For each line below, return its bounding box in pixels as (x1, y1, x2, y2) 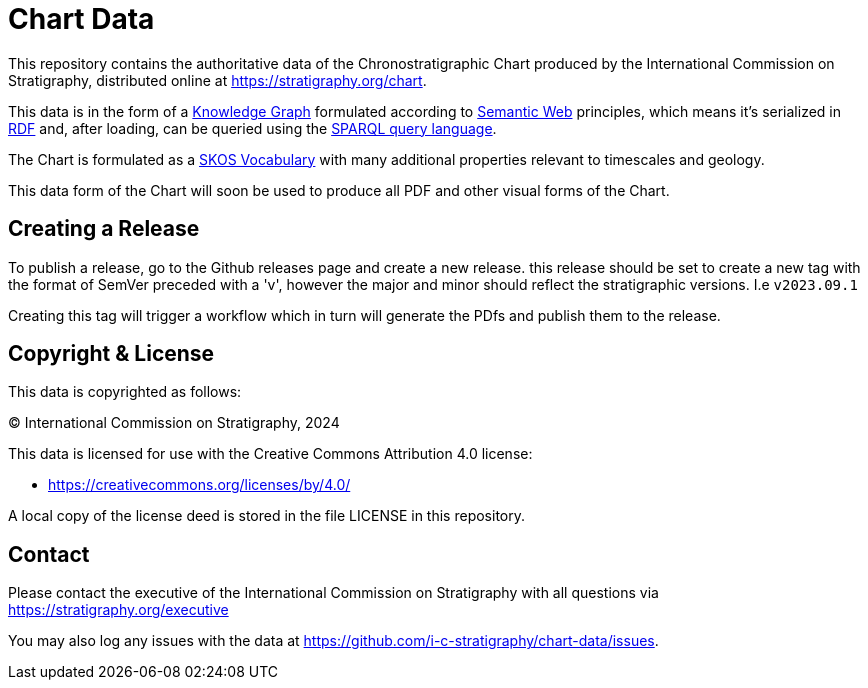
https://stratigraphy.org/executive (8, 601, 229, 619)
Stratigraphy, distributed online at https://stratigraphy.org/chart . (8, 71, 427, 89)
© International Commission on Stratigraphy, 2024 (8, 414, 340, 432)
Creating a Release (8, 216, 200, 242)
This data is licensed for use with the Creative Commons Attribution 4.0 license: (8, 445, 533, 463)
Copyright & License (8, 341, 215, 367)
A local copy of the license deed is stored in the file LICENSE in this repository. (8, 507, 525, 525)
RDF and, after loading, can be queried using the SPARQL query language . (8, 119, 497, 137)
